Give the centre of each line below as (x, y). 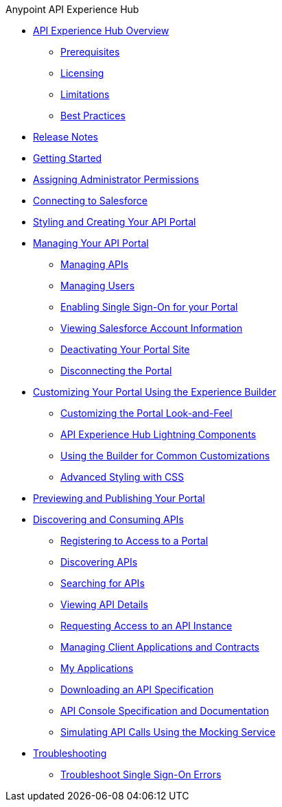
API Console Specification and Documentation (165, 711)
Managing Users (98, 286)
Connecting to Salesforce (91, 201)
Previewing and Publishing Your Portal (119, 498)
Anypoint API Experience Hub (72, 9)
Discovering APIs (99, 562)
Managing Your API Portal (91, 243)
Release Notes (66, 137)
